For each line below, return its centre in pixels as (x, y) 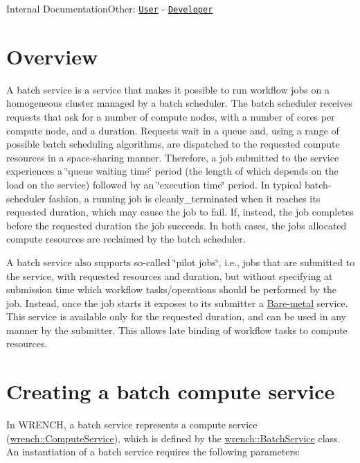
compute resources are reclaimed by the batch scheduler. (126, 239)
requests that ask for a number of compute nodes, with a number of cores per (171, 116)
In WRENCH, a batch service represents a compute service (132, 425)
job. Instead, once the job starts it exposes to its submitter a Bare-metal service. (177, 303)
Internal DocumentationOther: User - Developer (110, 8)
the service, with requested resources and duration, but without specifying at (170, 276)
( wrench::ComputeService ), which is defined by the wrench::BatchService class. (173, 438)
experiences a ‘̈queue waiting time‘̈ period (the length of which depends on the (172, 171)
